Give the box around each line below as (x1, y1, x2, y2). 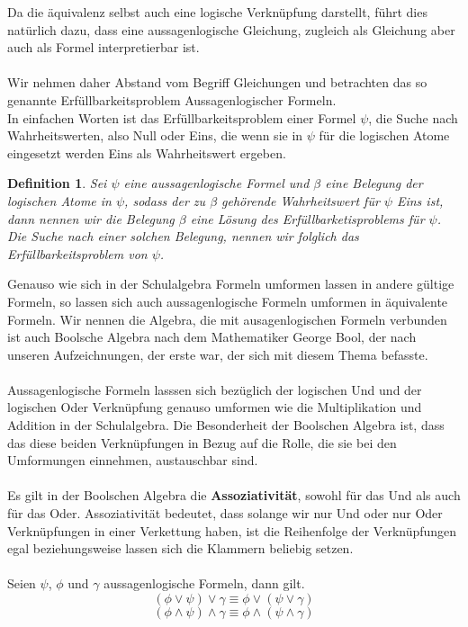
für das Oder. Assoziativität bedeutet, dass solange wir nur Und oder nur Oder (7, 504, 443, 523)
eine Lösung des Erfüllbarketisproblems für (190, 209, 425, 228)
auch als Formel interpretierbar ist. (7, 38, 200, 57)
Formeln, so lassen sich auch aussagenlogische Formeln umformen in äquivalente (7, 291, 448, 310)
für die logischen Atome (319, 126, 450, 145)
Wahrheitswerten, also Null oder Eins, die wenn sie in (7, 126, 303, 145)
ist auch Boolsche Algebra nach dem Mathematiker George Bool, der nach (7, 327, 417, 346)
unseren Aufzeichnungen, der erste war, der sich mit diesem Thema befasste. (7, 345, 428, 363)
